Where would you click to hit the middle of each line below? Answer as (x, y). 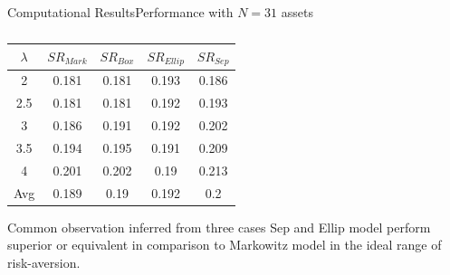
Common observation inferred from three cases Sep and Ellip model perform (219, 227)
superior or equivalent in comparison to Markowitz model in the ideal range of (225, 245)
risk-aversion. (44, 262)
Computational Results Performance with (120, 12)
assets (297, 12)
